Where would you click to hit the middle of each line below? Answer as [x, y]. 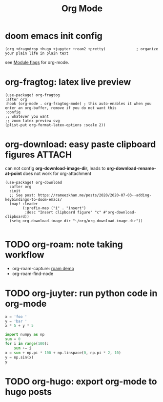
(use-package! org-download [34, 182]
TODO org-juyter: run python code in [81, 293]
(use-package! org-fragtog [32, 95]
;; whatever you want [27, 116]
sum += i [23, 348]
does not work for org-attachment [57, 173]
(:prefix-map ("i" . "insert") [54, 208]
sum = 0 [13, 339]
